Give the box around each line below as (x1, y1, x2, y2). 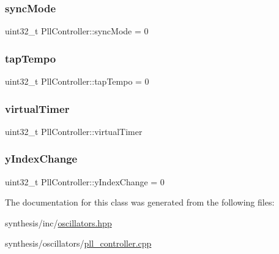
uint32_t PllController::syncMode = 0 (5, 25, 149, 37)
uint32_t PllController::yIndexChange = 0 (5, 175, 165, 188)
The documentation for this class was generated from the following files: (5, 196, 275, 209)
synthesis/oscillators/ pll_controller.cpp (5, 237, 152, 250)
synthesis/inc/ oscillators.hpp (5, 216, 112, 229)
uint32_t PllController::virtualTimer (5, 125, 143, 137)
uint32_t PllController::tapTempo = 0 (5, 75, 149, 88)
